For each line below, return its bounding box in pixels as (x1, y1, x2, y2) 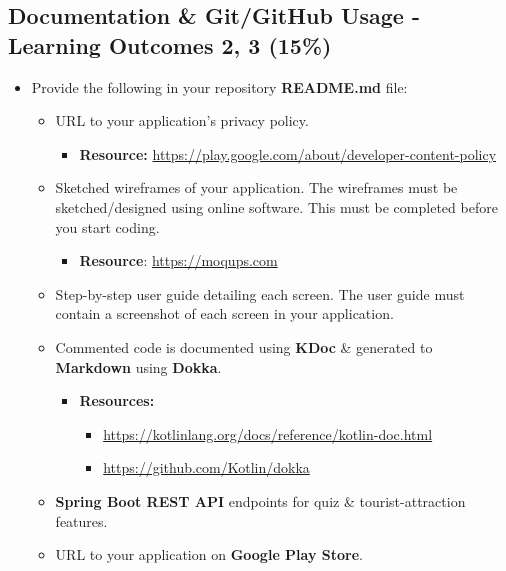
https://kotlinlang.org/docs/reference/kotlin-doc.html (103, 423, 433, 444)
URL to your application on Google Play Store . (55, 544, 363, 565)
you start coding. (55, 216, 160, 237)
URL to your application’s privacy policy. (55, 110, 309, 131)
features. (55, 510, 108, 531)
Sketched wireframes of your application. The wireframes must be (55, 177, 458, 198)
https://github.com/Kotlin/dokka (103, 457, 310, 478)
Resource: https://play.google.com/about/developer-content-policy (79, 143, 497, 164)
